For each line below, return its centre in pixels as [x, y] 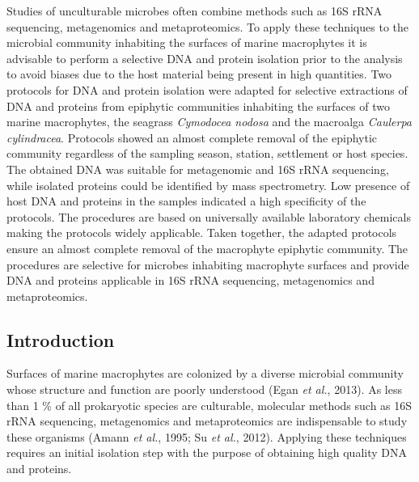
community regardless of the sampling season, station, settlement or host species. [207, 153]
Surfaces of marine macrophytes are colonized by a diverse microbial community [205, 373]
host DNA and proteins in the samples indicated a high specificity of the [186, 201]
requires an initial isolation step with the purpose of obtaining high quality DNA [207, 452]
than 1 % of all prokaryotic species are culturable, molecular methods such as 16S [209, 405]
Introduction [61, 339]
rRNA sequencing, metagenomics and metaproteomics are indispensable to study [207, 421]
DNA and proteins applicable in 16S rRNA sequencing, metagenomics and [190, 280]
